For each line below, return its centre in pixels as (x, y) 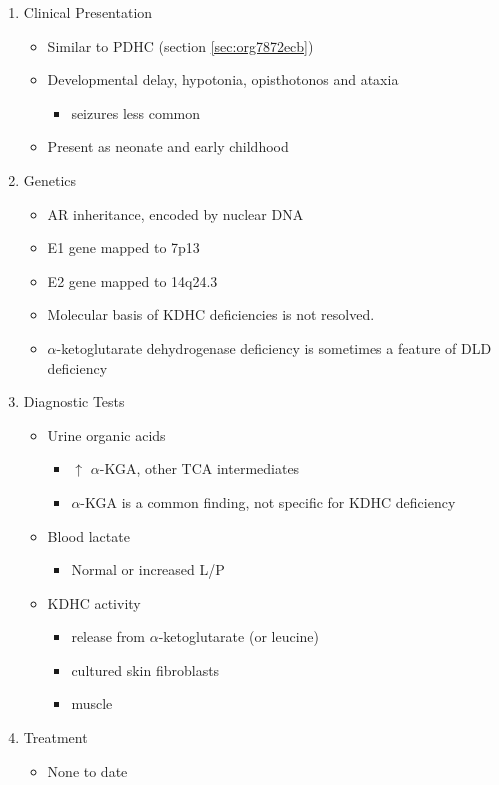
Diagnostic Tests (74, 401)
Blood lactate (88, 535)
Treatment (55, 737)
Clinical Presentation (88, 12)
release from (108, 636)
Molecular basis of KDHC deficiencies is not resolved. (211, 314)
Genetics (50, 179)
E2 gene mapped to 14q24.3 (132, 280)
